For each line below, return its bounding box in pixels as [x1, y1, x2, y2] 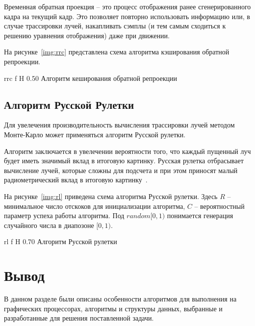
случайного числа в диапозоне [4, 220, 94, 230]
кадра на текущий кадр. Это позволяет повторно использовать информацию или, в [4, 11, 250, 21]
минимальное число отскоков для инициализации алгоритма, [4, 201, 185, 211]
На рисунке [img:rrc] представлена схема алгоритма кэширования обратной [4, 47, 229, 57]
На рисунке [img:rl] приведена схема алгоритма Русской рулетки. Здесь [4, 191, 218, 201]
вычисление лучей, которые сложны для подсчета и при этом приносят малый [4, 165, 238, 175]
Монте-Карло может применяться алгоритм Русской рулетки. [4, 129, 186, 139]
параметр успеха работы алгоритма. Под [4, 210, 125, 221]
